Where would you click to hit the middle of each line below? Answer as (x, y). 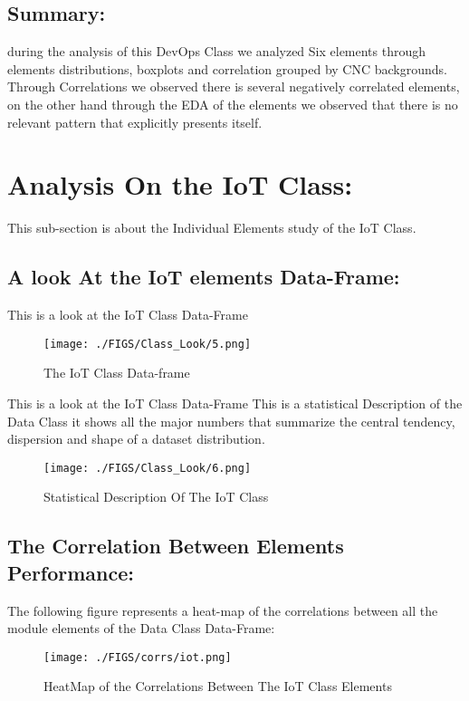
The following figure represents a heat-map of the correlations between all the (223, 610)
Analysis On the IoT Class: (180, 184)
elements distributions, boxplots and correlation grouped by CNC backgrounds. (227, 68)
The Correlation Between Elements (176, 546)
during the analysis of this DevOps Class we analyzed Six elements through (217, 51)
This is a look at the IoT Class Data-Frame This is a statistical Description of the (235, 403)
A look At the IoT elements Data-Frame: (204, 277)
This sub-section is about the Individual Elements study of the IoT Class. (212, 228)
